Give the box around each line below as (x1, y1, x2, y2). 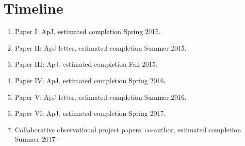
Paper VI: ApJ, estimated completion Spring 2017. (15, 108, 166, 118)
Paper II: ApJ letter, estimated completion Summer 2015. (15, 42, 187, 53)
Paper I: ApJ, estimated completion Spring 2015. (15, 26, 161, 36)
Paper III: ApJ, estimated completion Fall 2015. (15, 59, 158, 69)
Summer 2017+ (15, 134, 61, 144)
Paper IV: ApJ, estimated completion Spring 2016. (15, 75, 166, 85)
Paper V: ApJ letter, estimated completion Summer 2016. (15, 91, 187, 102)
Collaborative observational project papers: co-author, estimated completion (15, 124, 241, 134)
